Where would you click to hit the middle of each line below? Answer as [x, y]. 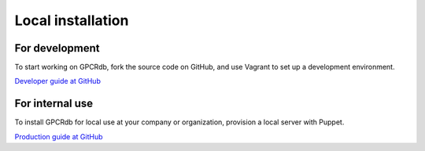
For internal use [54, 104]
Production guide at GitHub [59, 136]
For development [57, 48]
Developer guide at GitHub [58, 81]
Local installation [72, 20]
